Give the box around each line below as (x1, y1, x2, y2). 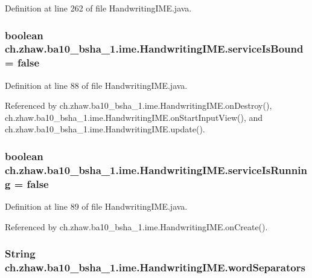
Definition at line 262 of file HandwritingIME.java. (5, 2, 192, 14)
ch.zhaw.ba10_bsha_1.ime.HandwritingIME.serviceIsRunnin (5, 162, 307, 177)
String (5, 246, 36, 261)
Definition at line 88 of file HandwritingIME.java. (5, 79, 188, 91)
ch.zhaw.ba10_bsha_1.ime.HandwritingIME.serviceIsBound (5, 41, 304, 56)
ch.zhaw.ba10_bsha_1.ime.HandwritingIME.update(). (5, 123, 205, 135)
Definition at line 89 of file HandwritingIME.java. (5, 200, 188, 213)
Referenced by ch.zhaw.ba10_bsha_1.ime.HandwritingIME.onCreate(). (5, 220, 268, 233)
